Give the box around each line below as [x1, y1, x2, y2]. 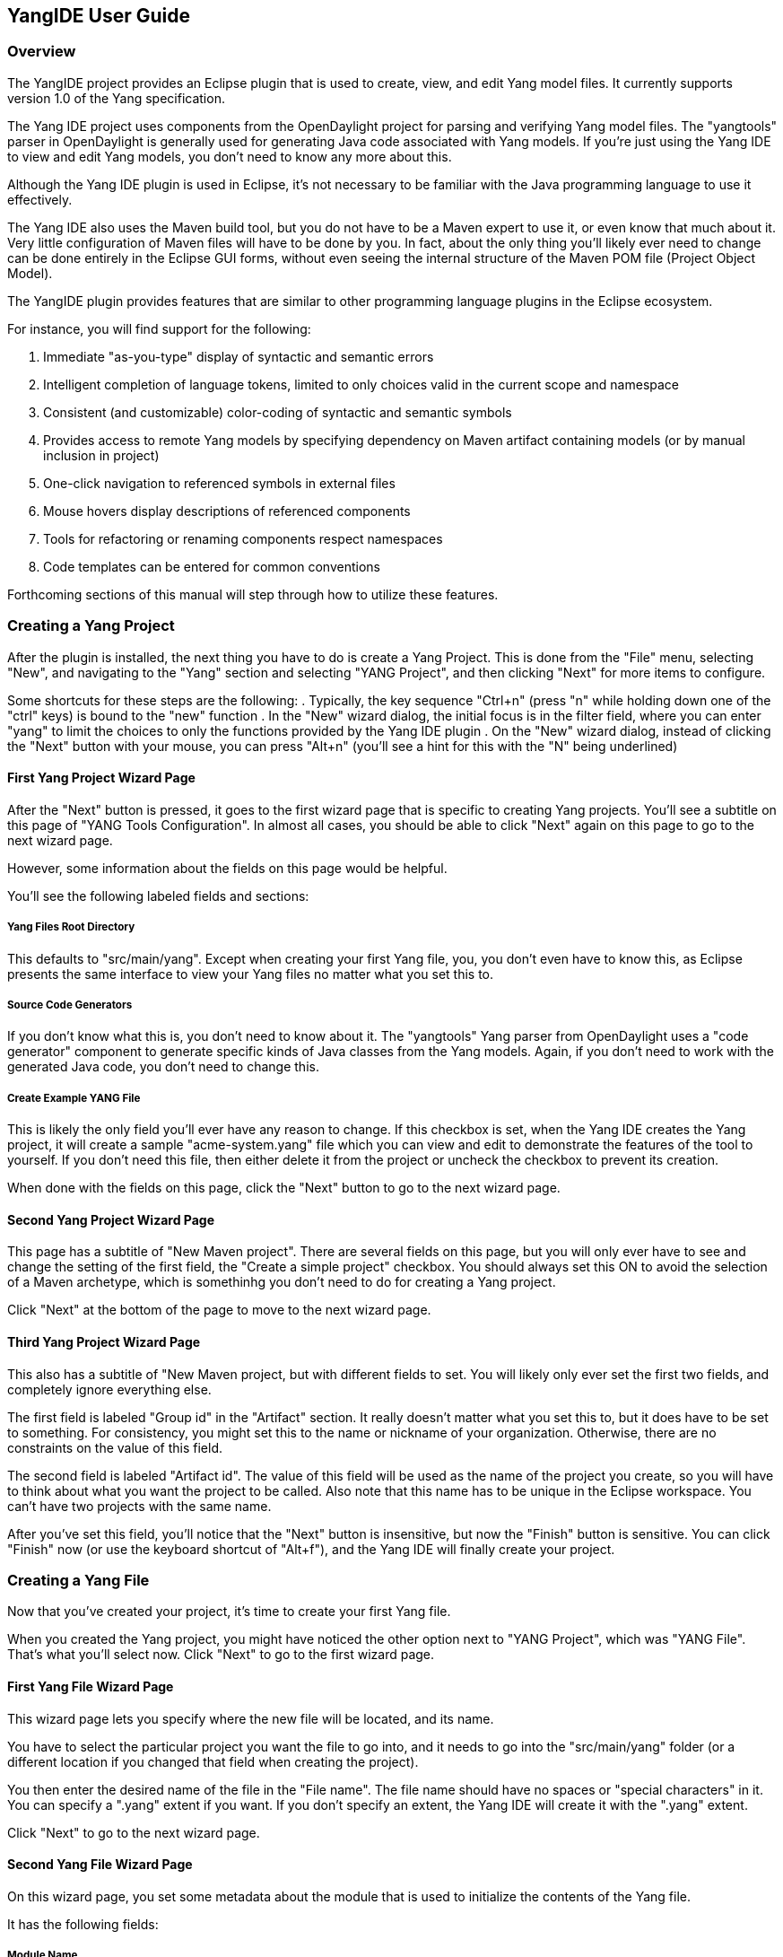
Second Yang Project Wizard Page [7, 1211, 215, 1227]
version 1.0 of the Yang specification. [7, 90, 225, 106]
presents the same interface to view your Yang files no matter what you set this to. [7, 965, 494, 982]
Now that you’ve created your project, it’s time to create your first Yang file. [7, 1603, 451, 1620]
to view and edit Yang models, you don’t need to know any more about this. [7, 148, 452, 164]
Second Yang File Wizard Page [7, 1857, 193, 1873]
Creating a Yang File [7, 1570, 150, 1589]
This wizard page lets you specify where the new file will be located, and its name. [7, 1710, 494, 1726]
